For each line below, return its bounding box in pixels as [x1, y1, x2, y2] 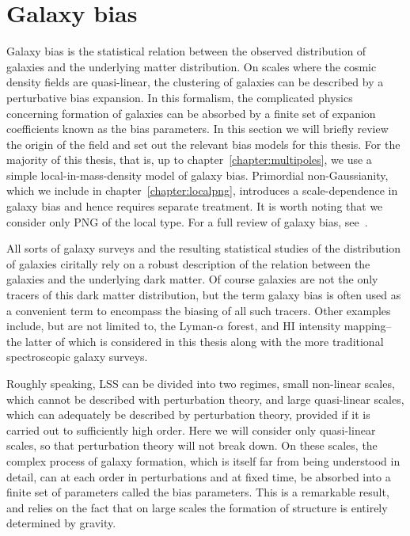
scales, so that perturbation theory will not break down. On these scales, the [6, 437, 378, 454]
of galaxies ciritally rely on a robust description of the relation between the [6, 255, 370, 272]
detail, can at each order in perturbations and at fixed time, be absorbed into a [6, 468, 391, 485]
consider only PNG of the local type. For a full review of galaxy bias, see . [6, 213, 368, 230]
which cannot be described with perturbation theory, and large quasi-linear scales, [6, 390, 404, 407]
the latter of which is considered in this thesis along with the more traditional [6, 333, 384, 349]
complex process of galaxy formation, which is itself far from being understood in [6, 452, 401, 469]
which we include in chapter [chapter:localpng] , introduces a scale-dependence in [6, 182, 398, 199]
